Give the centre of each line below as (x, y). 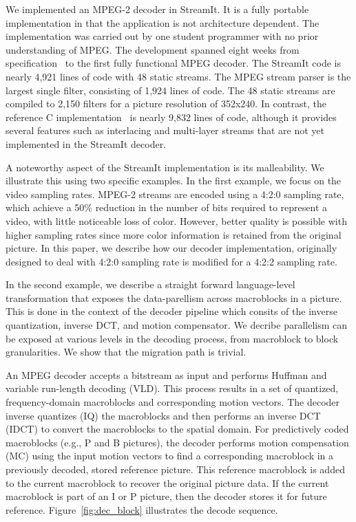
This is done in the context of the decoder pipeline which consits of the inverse (171, 311)
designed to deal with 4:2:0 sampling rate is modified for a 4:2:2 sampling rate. (171, 261)
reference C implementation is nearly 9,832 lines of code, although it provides (171, 117)
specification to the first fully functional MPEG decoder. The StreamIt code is (173, 63)
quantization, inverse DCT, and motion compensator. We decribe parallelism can (177, 325)
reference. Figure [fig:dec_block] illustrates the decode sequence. (142, 509)
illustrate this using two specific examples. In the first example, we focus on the (174, 181)
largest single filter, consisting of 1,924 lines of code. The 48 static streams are (170, 90)
